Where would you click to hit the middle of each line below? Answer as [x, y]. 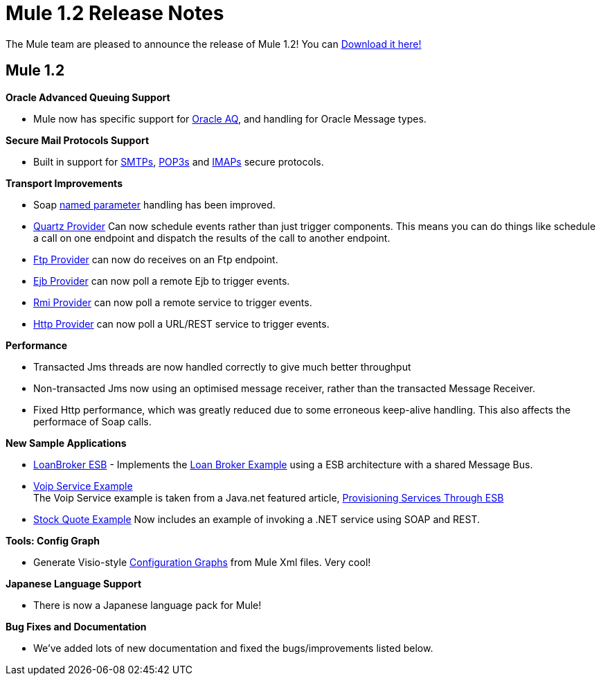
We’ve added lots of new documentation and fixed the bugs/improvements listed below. [233, 648]
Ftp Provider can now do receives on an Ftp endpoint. [156, 259]
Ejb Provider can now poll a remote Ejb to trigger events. [162, 281]
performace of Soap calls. [92, 421]
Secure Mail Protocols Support [78, 140]
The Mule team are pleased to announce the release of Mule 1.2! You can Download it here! [214, 44]
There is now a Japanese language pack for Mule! [147, 605]
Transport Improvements [64, 183]
